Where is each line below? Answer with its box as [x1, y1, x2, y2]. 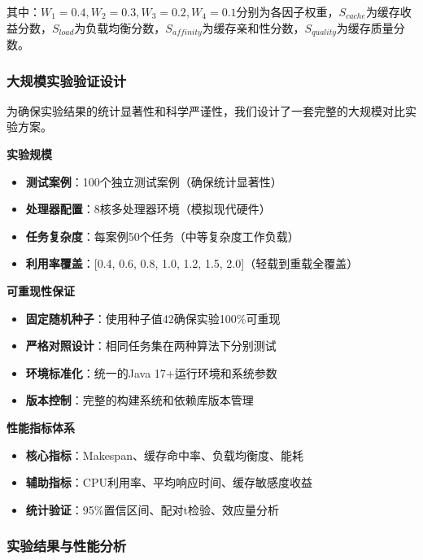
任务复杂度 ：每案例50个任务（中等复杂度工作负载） [25, 227, 299, 244]
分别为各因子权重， [236, 3, 339, 20]
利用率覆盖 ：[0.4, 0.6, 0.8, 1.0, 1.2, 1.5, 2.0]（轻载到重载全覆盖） [25, 255, 359, 272]
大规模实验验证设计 [7, 70, 127, 90]
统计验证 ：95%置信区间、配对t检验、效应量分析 [25, 501, 279, 518]
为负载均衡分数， [74, 19, 166, 36]
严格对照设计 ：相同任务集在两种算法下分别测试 [25, 337, 277, 354]
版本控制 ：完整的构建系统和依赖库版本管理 [25, 392, 254, 409]
